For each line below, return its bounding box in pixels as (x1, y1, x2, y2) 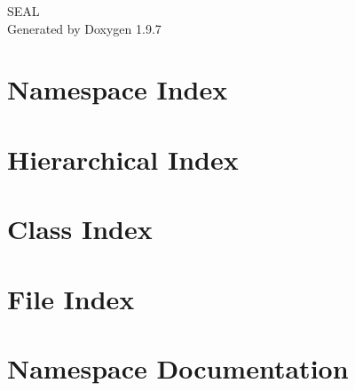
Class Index (7, 211, 153, 247)
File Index (7, 280, 135, 316)
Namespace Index (7, 71, 228, 108)
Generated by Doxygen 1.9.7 (7, 19, 162, 37)
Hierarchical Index (7, 140, 239, 177)
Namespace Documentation (7, 349, 349, 386)
